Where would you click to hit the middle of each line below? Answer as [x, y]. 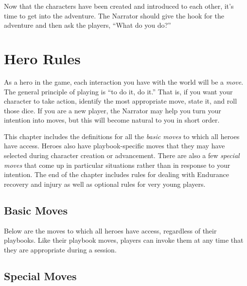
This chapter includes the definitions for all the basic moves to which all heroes [122, 136]
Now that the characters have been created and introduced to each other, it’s [119, 6]
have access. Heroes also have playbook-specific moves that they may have [115, 146]
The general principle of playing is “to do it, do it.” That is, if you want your [118, 91]
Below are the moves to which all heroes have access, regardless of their [110, 230]
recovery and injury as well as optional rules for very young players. [105, 184]
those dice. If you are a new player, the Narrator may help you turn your [113, 110]
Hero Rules [42, 58]
